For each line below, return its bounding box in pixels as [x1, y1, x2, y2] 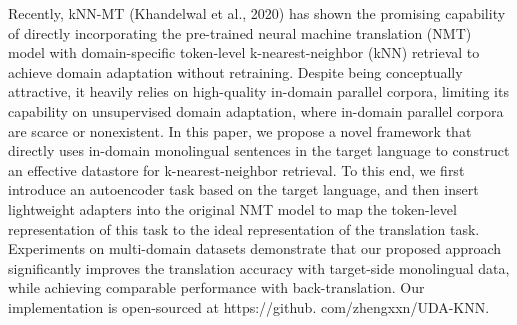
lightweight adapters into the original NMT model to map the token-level [8, 198, 457, 219]
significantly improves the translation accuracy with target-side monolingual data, [8, 257, 510, 278]
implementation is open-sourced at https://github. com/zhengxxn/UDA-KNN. [8, 296, 490, 317]
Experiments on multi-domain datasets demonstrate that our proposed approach [8, 238, 502, 259]
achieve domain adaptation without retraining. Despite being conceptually [8, 61, 463, 82]
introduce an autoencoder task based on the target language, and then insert [8, 179, 479, 200]
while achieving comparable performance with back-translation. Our [8, 277, 425, 298]
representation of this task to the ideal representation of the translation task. [8, 218, 480, 239]
